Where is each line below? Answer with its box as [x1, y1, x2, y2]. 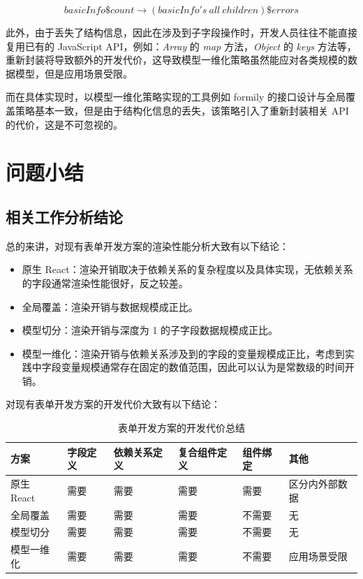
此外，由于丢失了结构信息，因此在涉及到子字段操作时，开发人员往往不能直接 [6, 25, 357, 39]
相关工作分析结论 [6, 205, 123, 227]
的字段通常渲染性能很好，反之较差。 [22, 275, 188, 290]
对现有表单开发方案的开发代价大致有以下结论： [6, 397, 221, 411]
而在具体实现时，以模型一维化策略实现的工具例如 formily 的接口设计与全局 [6, 89, 346, 104]
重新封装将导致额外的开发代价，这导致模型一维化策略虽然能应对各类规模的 [6, 52, 348, 67]
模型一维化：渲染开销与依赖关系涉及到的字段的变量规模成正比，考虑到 [22, 346, 345, 360]
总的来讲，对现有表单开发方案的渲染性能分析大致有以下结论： [6, 238, 289, 253]
